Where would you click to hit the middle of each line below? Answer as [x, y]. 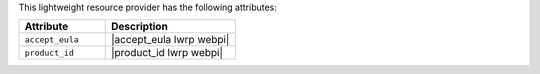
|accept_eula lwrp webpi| [170, 40]
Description [139, 27]
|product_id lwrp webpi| [167, 53]
